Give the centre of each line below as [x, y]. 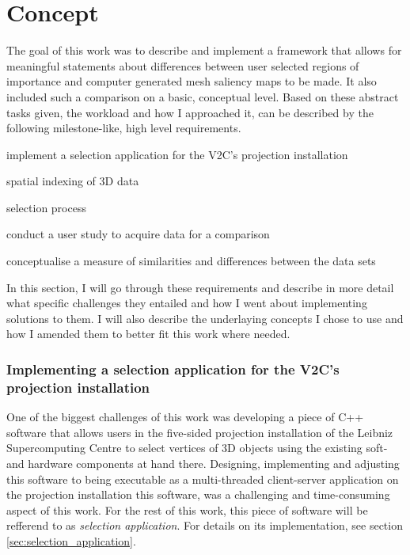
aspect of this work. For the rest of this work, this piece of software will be [187, 509]
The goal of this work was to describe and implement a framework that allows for [204, 50]
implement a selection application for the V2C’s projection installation [177, 154]
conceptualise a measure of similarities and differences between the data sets [191, 261]
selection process [46, 207]
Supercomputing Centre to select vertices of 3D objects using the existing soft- [197, 448]
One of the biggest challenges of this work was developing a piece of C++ [185, 417]
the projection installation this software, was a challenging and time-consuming [198, 494]
